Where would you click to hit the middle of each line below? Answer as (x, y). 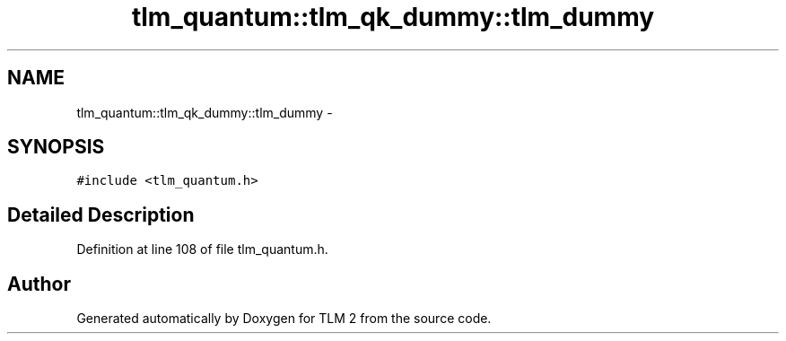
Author (39, 284)
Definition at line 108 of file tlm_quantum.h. (202, 249)
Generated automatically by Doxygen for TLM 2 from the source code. (284, 319)
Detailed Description (101, 214)
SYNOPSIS (56, 147)
